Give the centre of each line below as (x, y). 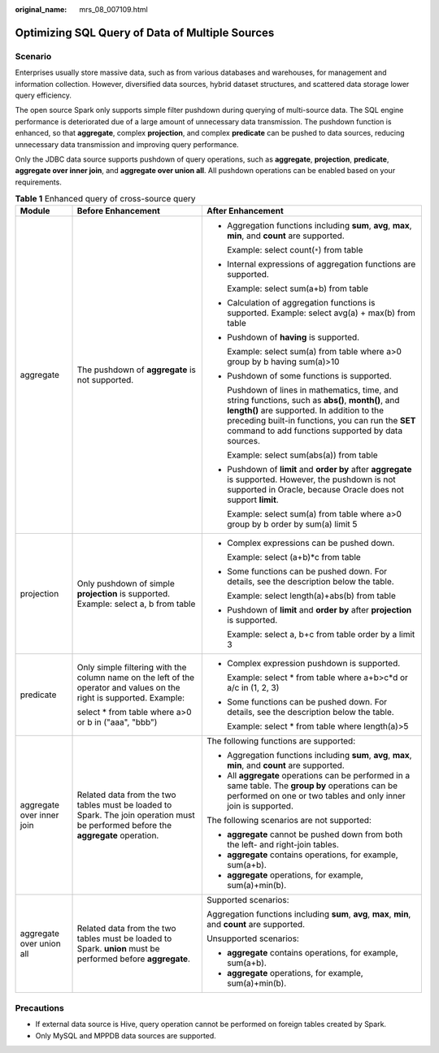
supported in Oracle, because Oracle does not (315, 490)
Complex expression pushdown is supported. (313, 664)
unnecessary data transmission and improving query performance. (127, 144)
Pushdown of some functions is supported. (309, 376)
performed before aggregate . (134, 959)
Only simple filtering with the (132, 668)
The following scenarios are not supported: (289, 821)
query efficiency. (43, 95)
